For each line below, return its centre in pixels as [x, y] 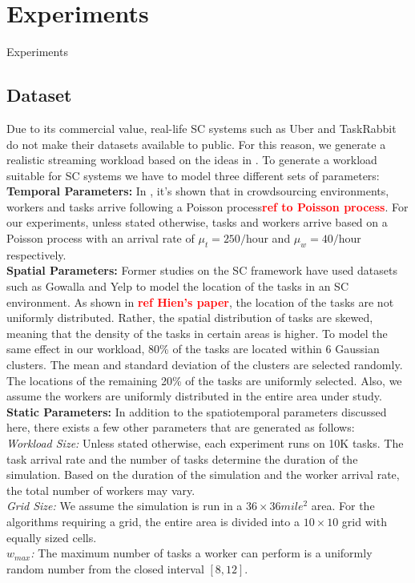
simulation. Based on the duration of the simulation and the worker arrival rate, [203, 474]
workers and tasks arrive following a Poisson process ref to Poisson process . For [207, 206]
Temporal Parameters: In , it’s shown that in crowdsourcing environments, [198, 191]
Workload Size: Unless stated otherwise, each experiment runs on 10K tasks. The [205, 443]
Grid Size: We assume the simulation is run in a [125, 506]
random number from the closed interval [105, 568]
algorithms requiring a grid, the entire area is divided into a [153, 521]
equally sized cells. [52, 537]
